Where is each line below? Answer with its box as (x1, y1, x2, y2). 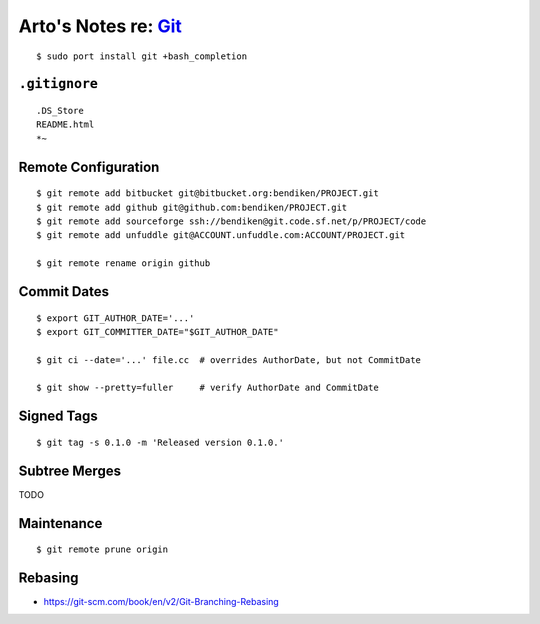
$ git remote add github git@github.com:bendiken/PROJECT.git (36, 201, 348, 213)
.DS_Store (36, 105, 84, 116)
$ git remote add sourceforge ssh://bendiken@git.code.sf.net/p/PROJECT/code (36, 215, 427, 227)
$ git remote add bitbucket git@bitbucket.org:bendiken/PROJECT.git (36, 188, 379, 199)
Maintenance (18, 515, 103, 532)
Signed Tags (18, 408, 99, 425)
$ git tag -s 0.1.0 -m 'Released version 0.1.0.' (36, 436, 285, 448)
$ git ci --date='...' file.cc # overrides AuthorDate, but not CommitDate (36, 354, 422, 365)
